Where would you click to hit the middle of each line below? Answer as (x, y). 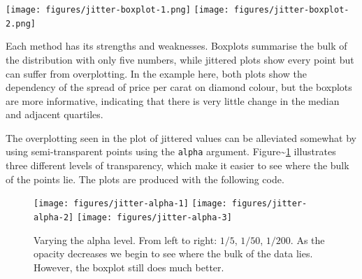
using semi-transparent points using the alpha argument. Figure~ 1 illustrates (171, 151)
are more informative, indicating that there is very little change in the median (173, 100)
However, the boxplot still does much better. (129, 267)
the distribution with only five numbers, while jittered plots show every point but (180, 59)
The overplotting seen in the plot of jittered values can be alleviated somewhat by (181, 137)
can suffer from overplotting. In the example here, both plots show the (156, 73)
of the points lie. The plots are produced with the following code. (145, 179)
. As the (307, 239)
